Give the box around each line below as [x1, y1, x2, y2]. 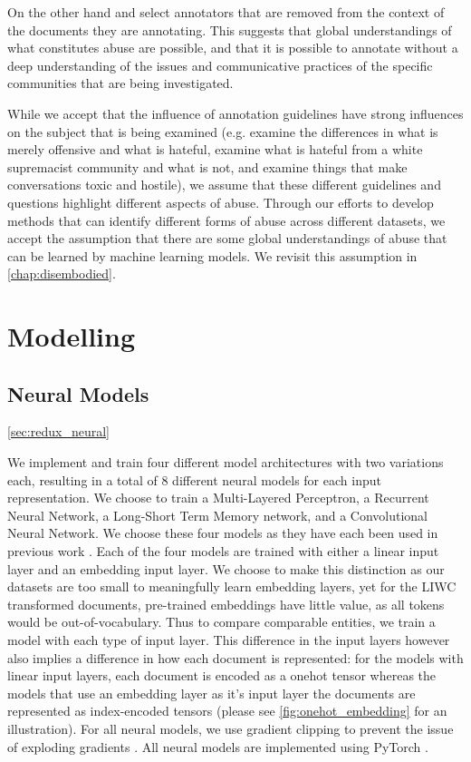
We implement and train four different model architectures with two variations [7, 453, 444, 472]
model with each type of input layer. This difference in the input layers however [7, 630, 450, 650]
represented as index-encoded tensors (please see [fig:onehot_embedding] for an [7, 701, 447, 720]
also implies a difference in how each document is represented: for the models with [7, 648, 464, 667]
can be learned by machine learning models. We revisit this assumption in [7, 246, 418, 265]
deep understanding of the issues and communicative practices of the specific [7, 55, 433, 74]
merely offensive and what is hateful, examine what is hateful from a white [7, 140, 423, 159]
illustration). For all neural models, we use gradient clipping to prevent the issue [7, 718, 454, 738]
